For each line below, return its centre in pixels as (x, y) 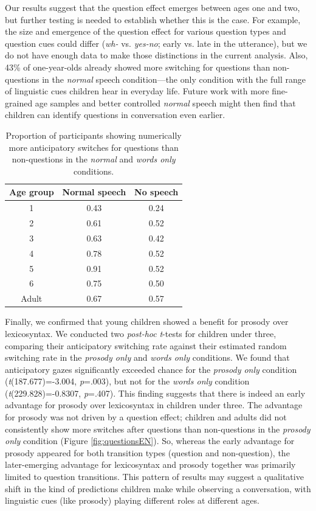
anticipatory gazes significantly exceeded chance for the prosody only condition (151, 369)
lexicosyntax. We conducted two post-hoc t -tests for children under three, (141, 333)
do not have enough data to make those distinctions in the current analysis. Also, (156, 55)
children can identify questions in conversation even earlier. (115, 115)
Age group (32, 192)
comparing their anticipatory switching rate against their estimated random (146, 345)
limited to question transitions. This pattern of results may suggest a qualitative (154, 477)
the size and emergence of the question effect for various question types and (146, 31)
